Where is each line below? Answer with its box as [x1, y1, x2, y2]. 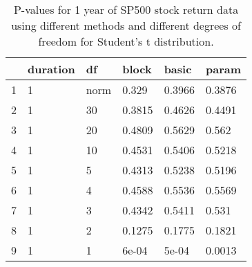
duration [28, 61, 75, 77]
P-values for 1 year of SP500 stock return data [13, 1, 239, 17]
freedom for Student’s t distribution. [38, 33, 214, 49]
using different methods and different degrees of [11, 17, 241, 33]
